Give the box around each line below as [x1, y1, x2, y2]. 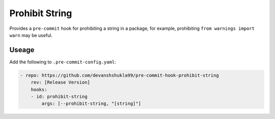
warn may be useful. [9, 32, 53, 38]
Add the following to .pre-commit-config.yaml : [9, 59, 117, 65]
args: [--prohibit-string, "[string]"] [41, 101, 141, 106]
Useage [9, 46, 35, 54]
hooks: [31, 87, 47, 92]
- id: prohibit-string [31, 94, 88, 99]
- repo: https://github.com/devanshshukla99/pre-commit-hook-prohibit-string [20, 72, 219, 78]
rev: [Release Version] [31, 80, 90, 86]
